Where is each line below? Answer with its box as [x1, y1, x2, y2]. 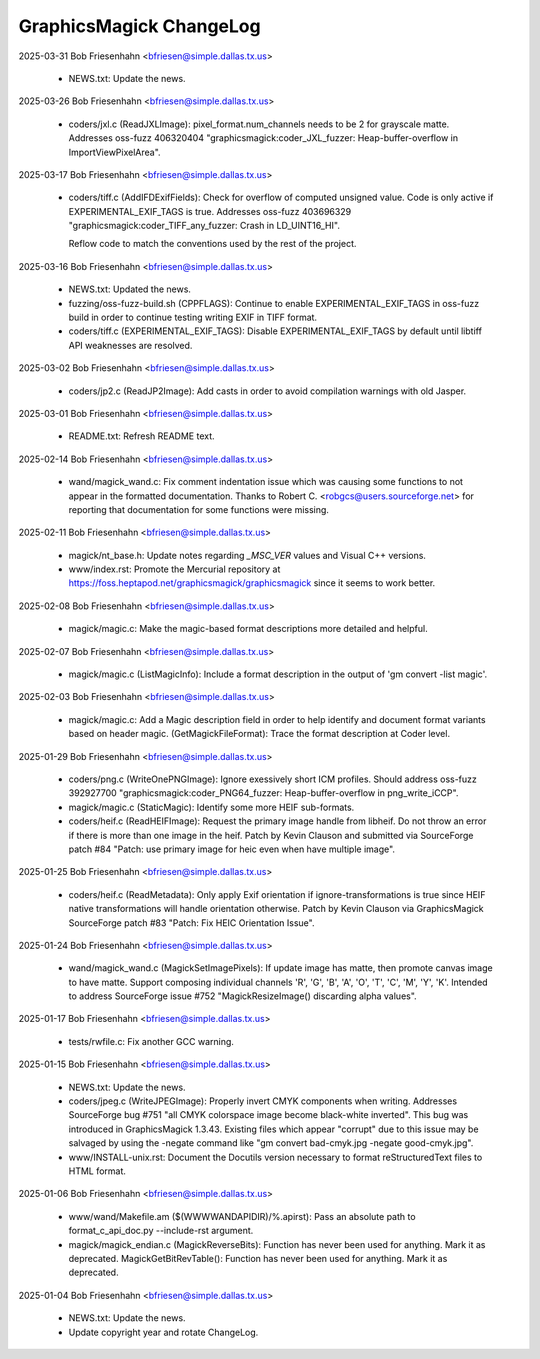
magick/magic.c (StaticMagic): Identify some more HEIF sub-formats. [68, 801, 355, 813]
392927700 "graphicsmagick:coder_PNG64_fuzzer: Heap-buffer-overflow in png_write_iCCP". [68, 787, 459, 799]
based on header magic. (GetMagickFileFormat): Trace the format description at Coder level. [68, 728, 450, 740]
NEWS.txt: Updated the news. [68, 283, 192, 295]
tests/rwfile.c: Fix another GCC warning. [68, 1035, 235, 1047]
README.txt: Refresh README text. [68, 430, 215, 442]
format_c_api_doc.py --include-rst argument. [68, 1225, 254, 1237]
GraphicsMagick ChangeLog [18, 15, 261, 37]
